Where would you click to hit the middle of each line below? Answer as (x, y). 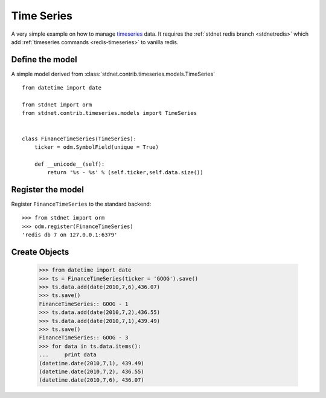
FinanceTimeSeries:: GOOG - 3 (84, 338)
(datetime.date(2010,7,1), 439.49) (91, 363)
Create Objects (40, 252)
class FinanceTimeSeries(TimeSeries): (79, 139)
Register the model (48, 190)
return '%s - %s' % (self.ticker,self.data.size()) (125, 173)
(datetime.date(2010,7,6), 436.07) (91, 380)
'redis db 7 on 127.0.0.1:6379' (70, 235)
